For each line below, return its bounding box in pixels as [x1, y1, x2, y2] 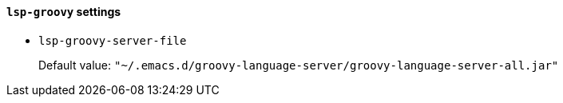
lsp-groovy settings [6, 5, 121, 18]
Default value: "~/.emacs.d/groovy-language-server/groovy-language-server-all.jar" [38, 57, 559, 72]
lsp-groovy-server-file [38, 34, 187, 47]
